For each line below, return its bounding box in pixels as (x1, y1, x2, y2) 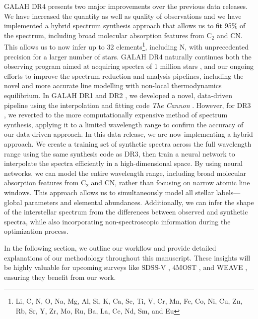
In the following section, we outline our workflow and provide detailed (4, 242, 216, 253)
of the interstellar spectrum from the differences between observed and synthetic (4, 207, 248, 217)
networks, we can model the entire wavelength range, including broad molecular (4, 167, 246, 178)
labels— (216, 187, 241, 197)
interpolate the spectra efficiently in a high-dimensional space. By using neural (4, 158, 243, 168)
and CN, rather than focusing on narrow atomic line (91, 177, 250, 188)
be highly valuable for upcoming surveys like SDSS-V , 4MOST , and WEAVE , (4, 262, 248, 272)
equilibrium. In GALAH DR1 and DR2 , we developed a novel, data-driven (4, 90, 233, 100)
